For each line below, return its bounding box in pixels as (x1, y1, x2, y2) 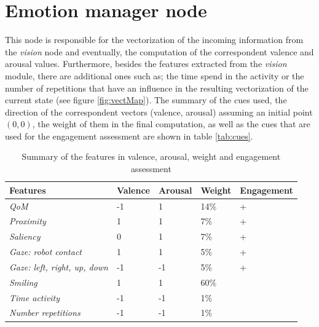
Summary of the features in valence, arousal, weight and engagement (22, 150, 281, 163)
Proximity (9, 215, 46, 227)
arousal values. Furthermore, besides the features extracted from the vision (5, 57, 287, 70)
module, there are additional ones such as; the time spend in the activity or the (5, 69, 304, 82)
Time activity (9, 291, 60, 304)
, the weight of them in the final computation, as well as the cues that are (32, 117, 310, 130)
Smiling (9, 275, 37, 288)
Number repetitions (9, 306, 81, 319)
